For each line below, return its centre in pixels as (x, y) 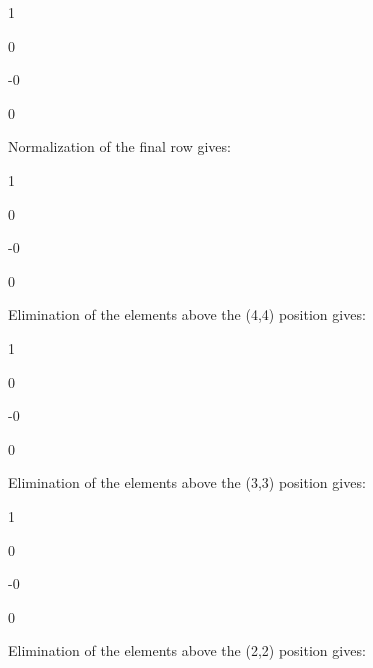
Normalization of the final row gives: (119, 146)
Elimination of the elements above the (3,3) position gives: (187, 482)
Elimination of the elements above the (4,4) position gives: (187, 314)
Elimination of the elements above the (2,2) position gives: (187, 650)
